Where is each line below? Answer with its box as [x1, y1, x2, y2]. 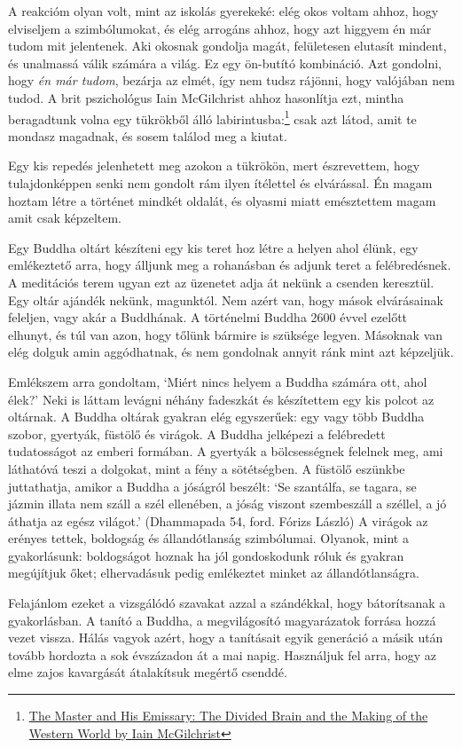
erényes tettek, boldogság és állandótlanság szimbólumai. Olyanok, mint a [8, 529, 409, 547]
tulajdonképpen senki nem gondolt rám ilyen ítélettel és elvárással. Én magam [8, 174, 433, 192]
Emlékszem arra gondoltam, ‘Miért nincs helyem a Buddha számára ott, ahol [8, 372, 427, 390]
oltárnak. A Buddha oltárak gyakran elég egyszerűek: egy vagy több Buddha [8, 407, 425, 426]
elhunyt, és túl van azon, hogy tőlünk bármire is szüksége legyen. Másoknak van [8, 325, 443, 343]
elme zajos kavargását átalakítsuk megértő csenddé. [8, 663, 287, 681]
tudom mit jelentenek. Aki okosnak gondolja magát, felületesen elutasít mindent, [8, 36, 447, 55]
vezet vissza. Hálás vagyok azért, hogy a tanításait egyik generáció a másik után [8, 628, 443, 647]
